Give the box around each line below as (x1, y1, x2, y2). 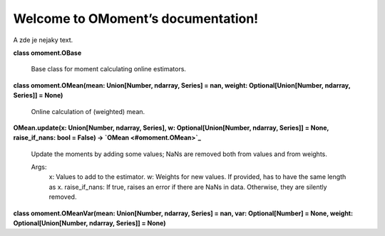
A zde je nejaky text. (13, 36, 73, 44)
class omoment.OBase (13, 48, 82, 57)
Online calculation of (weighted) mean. (31, 107, 145, 116)
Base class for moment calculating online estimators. (31, 65, 187, 73)
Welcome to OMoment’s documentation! (13, 11, 259, 26)
